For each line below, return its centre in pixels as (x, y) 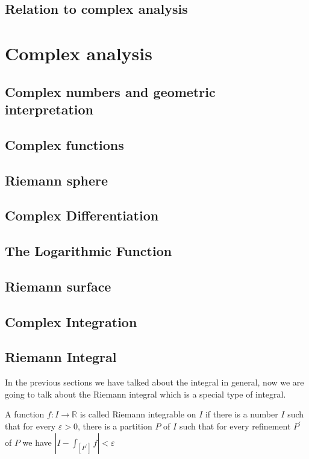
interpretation (49, 109)
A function (25, 414)
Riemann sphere (57, 180)
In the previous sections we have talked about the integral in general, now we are (154, 382)
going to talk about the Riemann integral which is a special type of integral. (145, 394)
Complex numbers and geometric (110, 91)
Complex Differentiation (82, 215)
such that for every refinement (235, 426)
